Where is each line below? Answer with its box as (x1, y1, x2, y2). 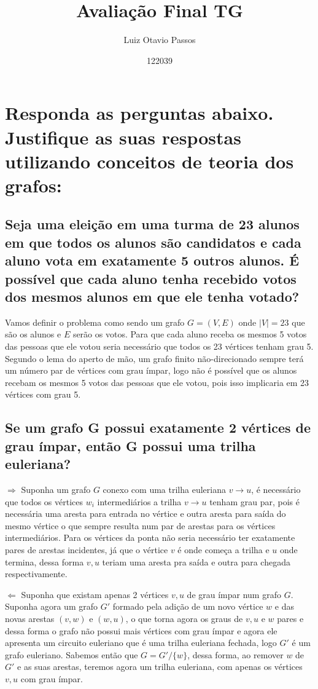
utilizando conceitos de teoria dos (5, 148, 294, 173)
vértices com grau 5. (5, 388, 81, 401)
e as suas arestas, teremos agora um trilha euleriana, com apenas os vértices (17, 660, 303, 673)
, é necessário (251, 482, 301, 495)
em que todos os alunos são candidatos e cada (5, 232, 301, 251)
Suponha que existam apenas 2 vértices (21, 588, 169, 600)
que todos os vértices (5, 495, 83, 508)
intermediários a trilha (97, 495, 182, 508)
